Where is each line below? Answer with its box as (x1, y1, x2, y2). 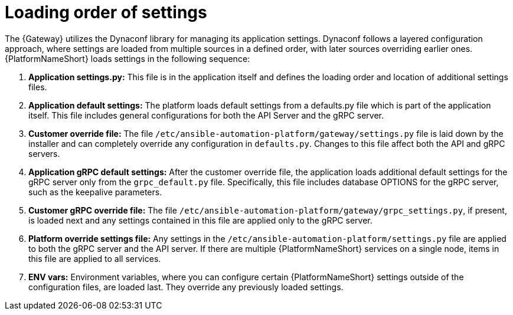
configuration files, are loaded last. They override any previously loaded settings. (28, 281, 344, 292)
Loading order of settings (5, 2, 207, 22)
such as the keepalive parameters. (28, 186, 162, 197)
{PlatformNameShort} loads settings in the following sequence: (5, 53, 250, 64)
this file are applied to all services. (28, 253, 161, 264)
